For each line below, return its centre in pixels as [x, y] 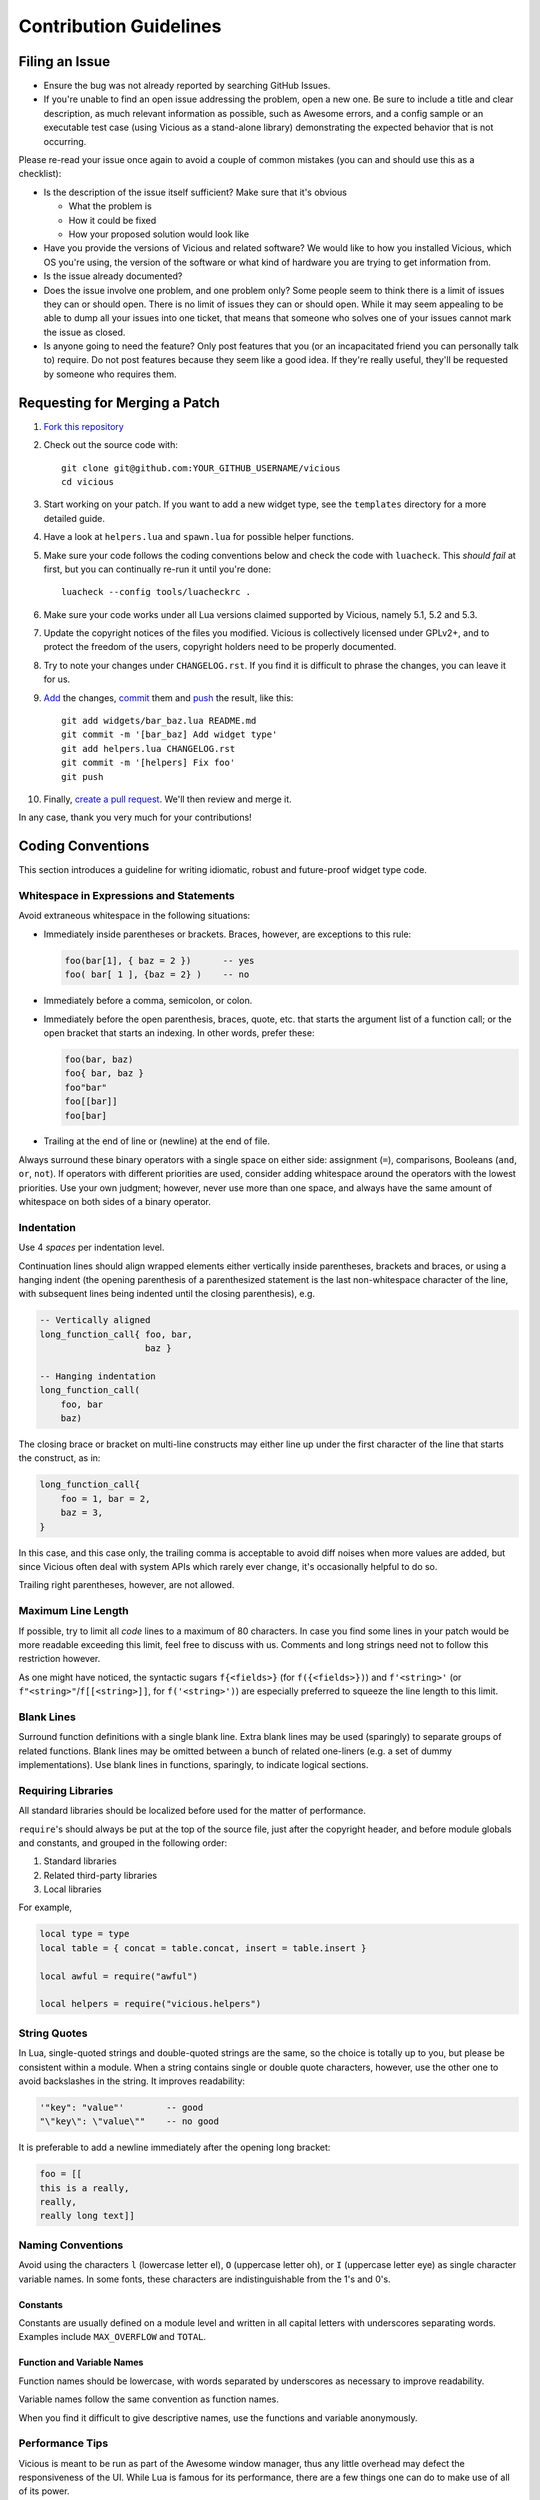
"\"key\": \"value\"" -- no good [129, 2121]
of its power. [44, 2491]
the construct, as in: [59, 1458]
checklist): [40, 174]
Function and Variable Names [81, 2362]
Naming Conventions [71, 2245]
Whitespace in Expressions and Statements [126, 896]
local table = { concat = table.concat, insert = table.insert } [203, 1948]
